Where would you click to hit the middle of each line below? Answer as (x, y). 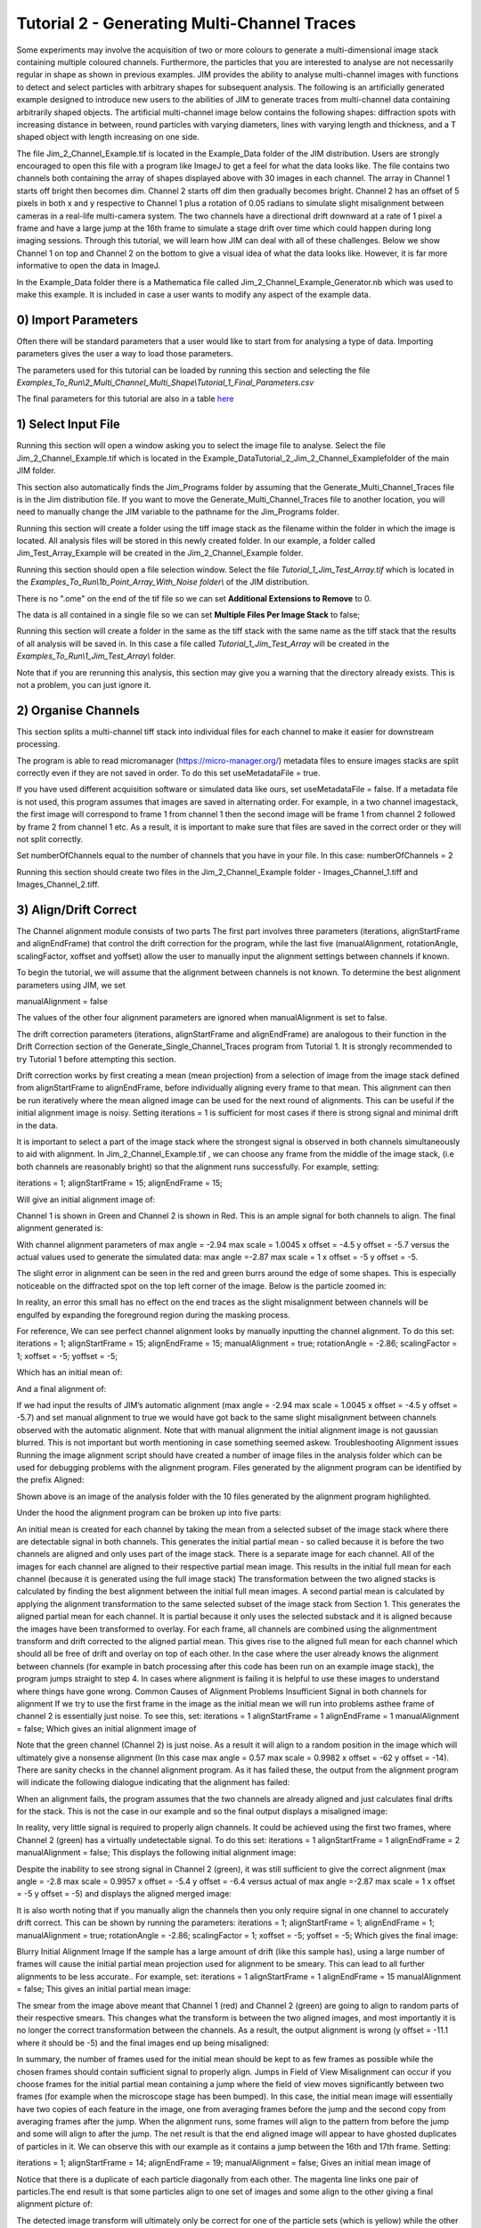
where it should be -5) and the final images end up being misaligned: (143, 2043)
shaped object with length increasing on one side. (108, 137)
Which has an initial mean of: (69, 1372)
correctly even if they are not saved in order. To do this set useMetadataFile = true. (168, 773)
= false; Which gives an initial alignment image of (106, 1728)
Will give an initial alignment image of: (86, 1200)
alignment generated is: (60, 1228)
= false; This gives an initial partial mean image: (104, 1989)
